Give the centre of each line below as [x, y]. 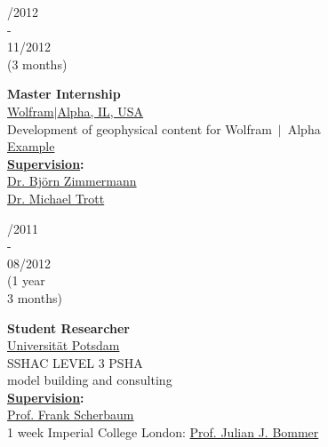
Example [31, 146]
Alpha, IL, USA [100, 111]
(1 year [26, 280]
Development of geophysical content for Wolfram [140, 128]
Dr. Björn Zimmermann [72, 181]
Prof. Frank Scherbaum [71, 415]
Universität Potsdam [64, 345]
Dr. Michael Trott [56, 198]
